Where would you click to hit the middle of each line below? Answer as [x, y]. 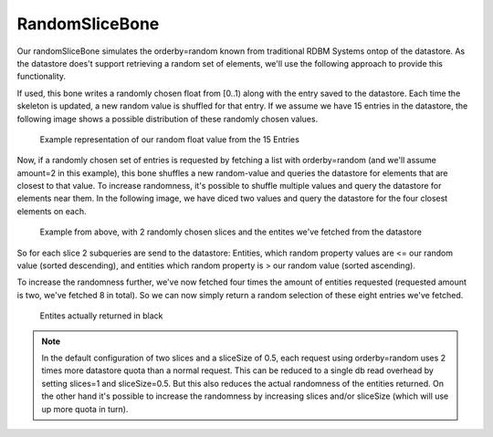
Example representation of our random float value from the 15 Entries [170, 139]
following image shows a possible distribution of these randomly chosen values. [168, 119]
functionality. [42, 77]
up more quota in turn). [85, 409]
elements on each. [52, 211]
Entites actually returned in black [101, 316]
